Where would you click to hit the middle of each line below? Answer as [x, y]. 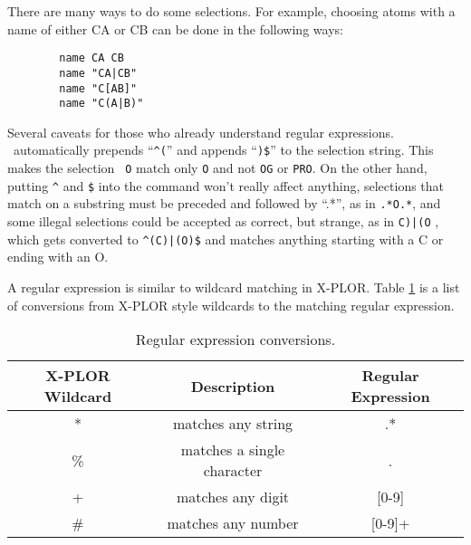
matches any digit [233, 497]
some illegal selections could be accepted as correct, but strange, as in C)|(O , [223, 221]
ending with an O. [58, 257]
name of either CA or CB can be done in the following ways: [175, 29]
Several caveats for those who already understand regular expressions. [201, 132]
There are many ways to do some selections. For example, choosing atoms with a [231, 11]
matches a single [233, 450]
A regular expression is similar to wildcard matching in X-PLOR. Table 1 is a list [234, 287]
